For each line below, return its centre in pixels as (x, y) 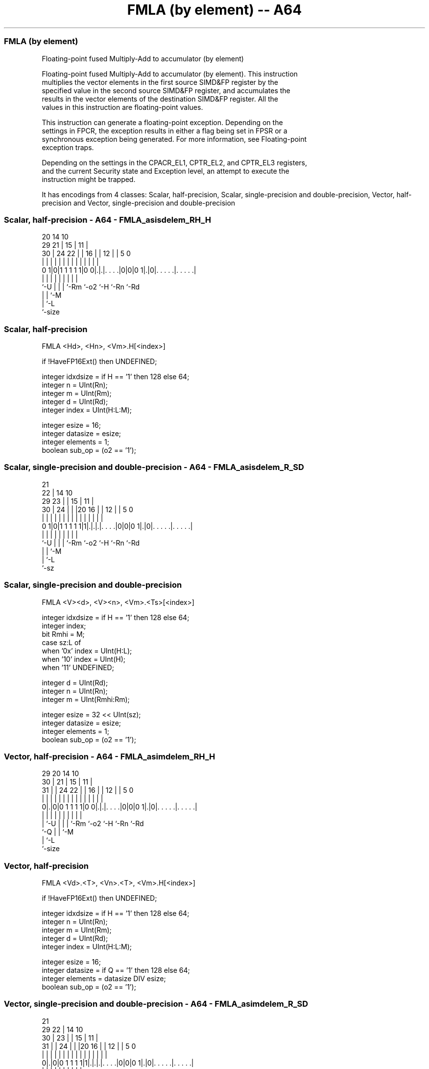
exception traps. (68, 147)
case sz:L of (61, 642)
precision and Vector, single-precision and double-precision (139, 203)
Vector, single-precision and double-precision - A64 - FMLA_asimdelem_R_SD (156, 1004)
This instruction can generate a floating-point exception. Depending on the (162, 122)
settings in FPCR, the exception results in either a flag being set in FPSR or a (165, 130)
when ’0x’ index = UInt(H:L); (87, 651)
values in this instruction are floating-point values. (122, 107)
